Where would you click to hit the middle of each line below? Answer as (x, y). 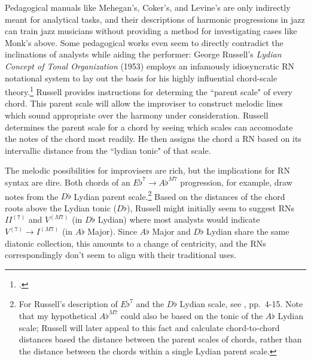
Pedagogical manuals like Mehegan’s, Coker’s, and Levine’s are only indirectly (148, 7)
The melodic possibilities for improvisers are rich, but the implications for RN (147, 170)
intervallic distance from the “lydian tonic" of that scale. (108, 150)
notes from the (32, 196)
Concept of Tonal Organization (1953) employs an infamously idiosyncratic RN (150, 66)
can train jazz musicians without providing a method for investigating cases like (151, 31)
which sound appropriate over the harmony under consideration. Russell (137, 115)
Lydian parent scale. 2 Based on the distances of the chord (179, 195)
